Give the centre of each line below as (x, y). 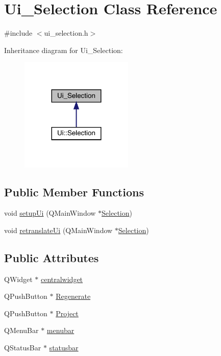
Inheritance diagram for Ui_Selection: (64, 50)
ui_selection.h (66, 33)
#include (18, 33)
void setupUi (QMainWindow (50, 213)
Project (67, 313)
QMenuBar (21, 330)
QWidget (18, 279)
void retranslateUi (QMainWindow (58, 230)
